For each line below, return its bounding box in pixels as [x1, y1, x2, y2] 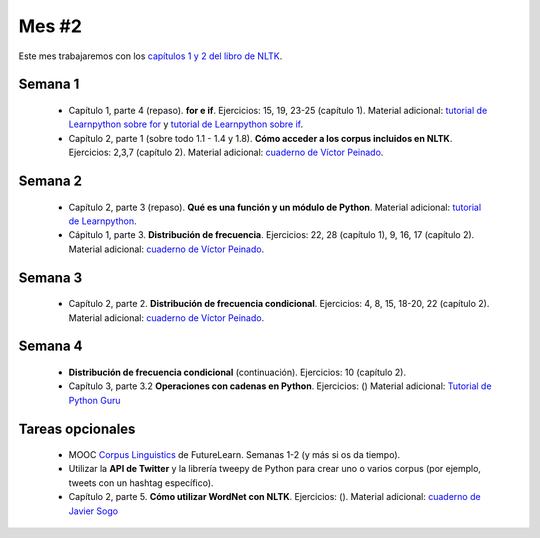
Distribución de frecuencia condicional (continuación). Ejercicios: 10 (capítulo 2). [68, 366, 407, 378]
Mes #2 [18, 15, 82, 37]
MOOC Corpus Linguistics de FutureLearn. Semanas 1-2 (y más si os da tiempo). [68, 449, 401, 461]
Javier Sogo [68, 505, 119, 517]
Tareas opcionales [18, 420, 136, 437]
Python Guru [68, 394, 121, 406]
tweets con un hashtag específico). [68, 476, 214, 489]
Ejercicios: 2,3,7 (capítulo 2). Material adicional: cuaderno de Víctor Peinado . [68, 146, 384, 159]
